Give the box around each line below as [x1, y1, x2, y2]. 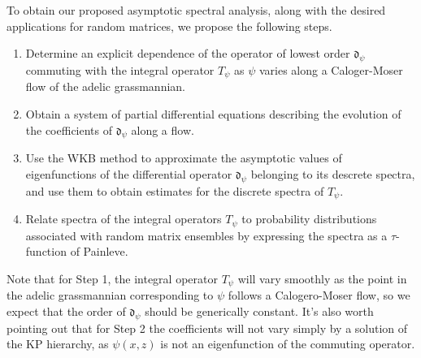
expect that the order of [7, 302, 126, 319]
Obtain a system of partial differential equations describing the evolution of [25, 106, 401, 123]
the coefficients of [25, 121, 113, 138]
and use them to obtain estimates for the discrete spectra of [25, 182, 324, 199]
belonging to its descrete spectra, [250, 166, 415, 183]
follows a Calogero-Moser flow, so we [228, 287, 410, 304]
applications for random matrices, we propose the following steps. [7, 17, 332, 34]
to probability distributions [241, 210, 377, 227]
